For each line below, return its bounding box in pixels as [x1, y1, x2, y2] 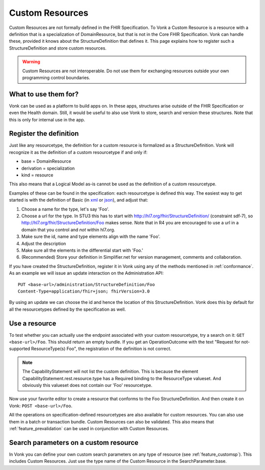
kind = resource [21, 172, 53, 178]
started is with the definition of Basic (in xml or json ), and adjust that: [9, 197, 148, 203]
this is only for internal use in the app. [9, 117, 85, 122]
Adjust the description [21, 240, 66, 246]
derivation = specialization [21, 165, 75, 171]
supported [9, 346, 30, 352]
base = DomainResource [21, 158, 71, 164]
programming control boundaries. [22, 74, 90, 81]
